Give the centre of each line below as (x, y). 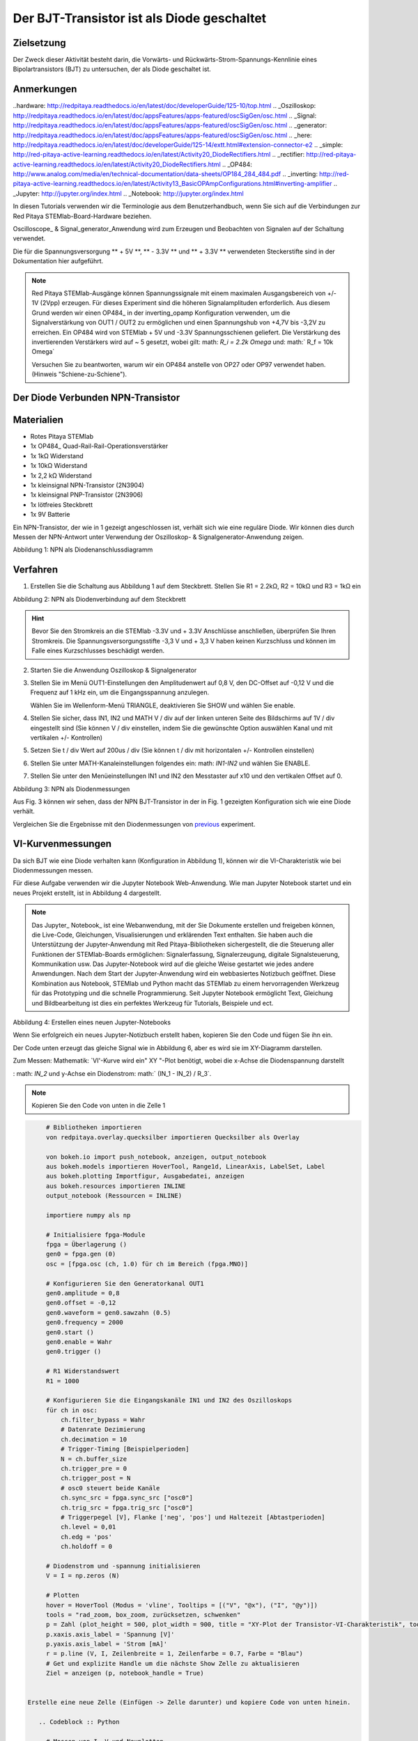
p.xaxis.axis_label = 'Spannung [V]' (110, 1634)
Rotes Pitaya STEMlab (62, 437)
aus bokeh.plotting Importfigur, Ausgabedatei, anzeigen (145, 1176)
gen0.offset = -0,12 (81, 1303)
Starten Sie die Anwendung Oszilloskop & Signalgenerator (114, 670)
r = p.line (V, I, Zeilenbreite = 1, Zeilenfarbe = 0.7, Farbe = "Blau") (174, 1654)
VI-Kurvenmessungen (62, 844)
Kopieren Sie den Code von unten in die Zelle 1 (99, 1106)
